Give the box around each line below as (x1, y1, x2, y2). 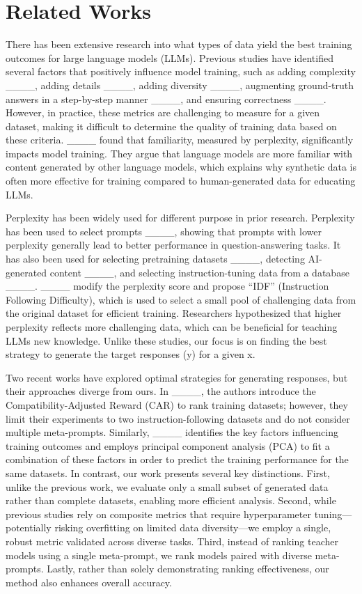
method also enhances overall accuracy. (6, 575, 172, 589)
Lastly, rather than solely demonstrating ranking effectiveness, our (47, 561, 329, 576)
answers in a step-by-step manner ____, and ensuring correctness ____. (6, 91, 326, 106)
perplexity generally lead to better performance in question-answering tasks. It (6, 237, 341, 252)
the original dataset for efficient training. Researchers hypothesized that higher (6, 306, 342, 320)
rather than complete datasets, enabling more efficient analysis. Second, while (6, 493, 336, 508)
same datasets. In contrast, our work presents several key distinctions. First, (6, 465, 330, 480)
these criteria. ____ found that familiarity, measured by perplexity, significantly (6, 132, 354, 147)
